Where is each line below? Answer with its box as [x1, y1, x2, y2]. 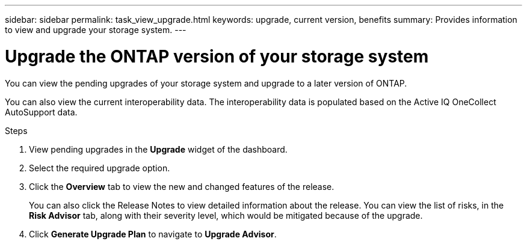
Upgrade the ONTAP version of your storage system [5, 46, 429, 67]
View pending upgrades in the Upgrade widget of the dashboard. [29, 144, 288, 154]
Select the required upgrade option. [29, 162, 170, 173]
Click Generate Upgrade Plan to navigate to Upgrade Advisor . [29, 228, 277, 239]
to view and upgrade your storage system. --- [5, 25, 186, 35]
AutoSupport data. [5, 106, 78, 117]
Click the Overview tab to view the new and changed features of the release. [29, 181, 334, 192]
